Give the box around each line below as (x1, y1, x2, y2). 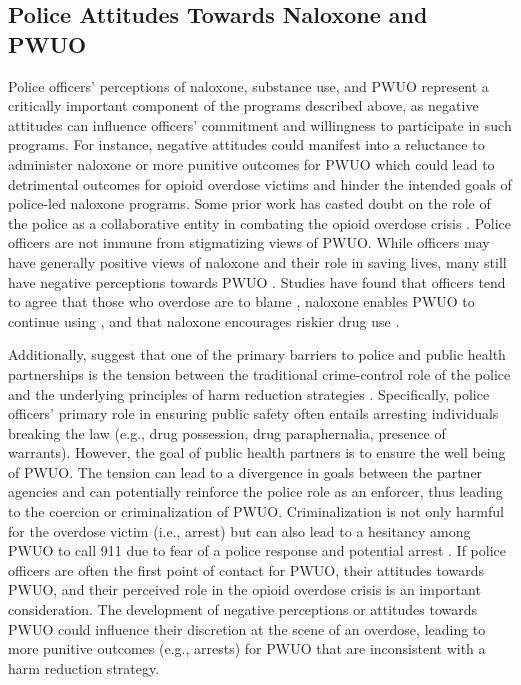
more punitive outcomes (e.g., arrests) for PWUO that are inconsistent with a (8, 638, 486, 659)
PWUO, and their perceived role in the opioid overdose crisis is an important (8, 579, 481, 600)
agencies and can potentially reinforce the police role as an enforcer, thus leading (8, 481, 503, 502)
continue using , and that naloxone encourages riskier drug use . (8, 310, 400, 331)
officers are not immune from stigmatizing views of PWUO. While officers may (8, 232, 490, 253)
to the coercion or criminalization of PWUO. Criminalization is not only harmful (8, 501, 504, 522)
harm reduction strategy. (8, 657, 160, 678)
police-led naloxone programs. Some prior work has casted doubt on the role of (8, 193, 491, 214)
